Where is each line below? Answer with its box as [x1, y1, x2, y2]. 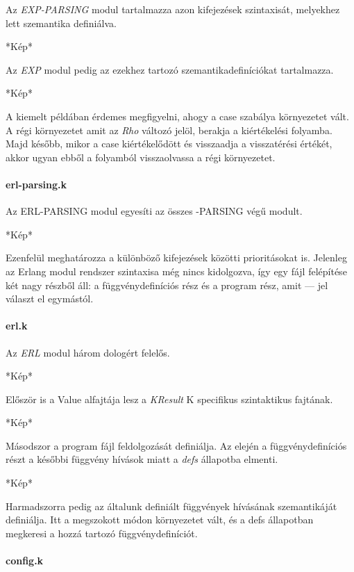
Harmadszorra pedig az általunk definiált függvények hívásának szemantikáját [6, 498, 337, 513]
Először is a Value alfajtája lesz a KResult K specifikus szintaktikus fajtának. [6, 391, 333, 406]
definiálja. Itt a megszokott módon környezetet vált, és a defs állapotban [6, 512, 314, 527]
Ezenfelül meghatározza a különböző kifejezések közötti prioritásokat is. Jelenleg [6, 250, 347, 265]
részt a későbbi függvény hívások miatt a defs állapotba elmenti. [6, 452, 278, 466]
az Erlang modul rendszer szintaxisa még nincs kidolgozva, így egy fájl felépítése [6, 263, 347, 278]
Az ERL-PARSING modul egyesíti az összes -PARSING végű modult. [6, 204, 303, 218]
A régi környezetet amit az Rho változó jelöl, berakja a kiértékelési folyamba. [6, 122, 332, 137]
